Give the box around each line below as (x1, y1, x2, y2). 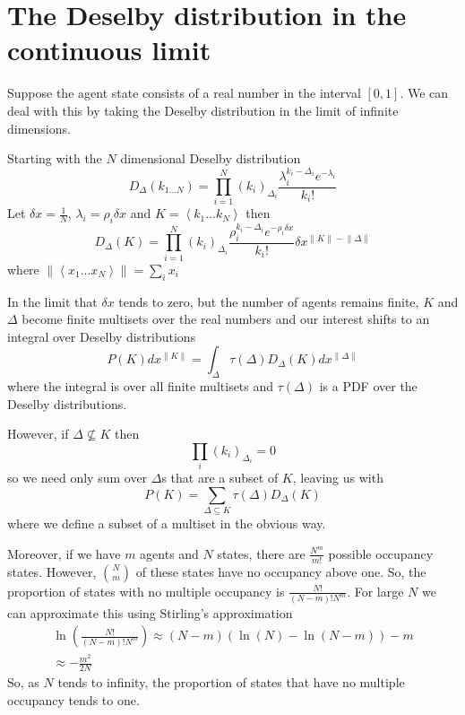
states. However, (7, 562, 97, 580)
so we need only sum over (7, 468, 148, 487)
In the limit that (7, 292, 98, 310)
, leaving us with (292, 468, 383, 487)
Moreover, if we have (7, 544, 121, 562)
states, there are (217, 544, 306, 562)
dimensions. (7, 118, 71, 137)
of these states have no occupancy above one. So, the (135, 562, 426, 580)
